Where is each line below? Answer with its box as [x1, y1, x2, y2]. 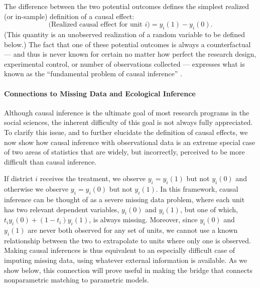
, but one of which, [180, 204, 238, 214]
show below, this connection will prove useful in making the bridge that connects [4, 264, 253, 275]
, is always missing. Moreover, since [89, 214, 198, 225]
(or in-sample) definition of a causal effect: [4, 11, 135, 21]
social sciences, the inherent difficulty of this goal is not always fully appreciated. [4, 117, 253, 127]
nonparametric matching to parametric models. [4, 274, 149, 285]
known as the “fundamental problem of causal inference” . [4, 68, 182, 79]
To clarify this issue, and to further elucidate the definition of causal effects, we [4, 126, 248, 137]
